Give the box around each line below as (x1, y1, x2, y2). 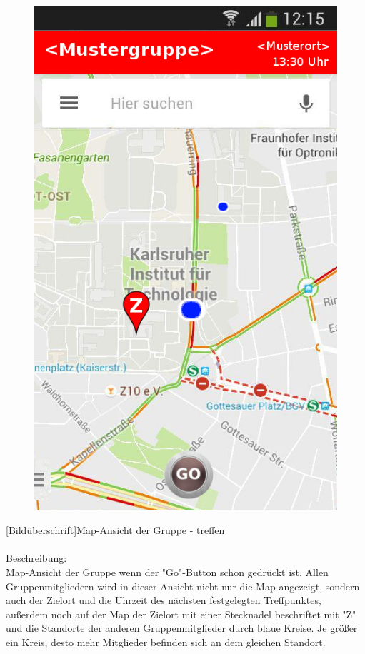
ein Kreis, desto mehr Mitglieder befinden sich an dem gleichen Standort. (6, 635, 326, 649)
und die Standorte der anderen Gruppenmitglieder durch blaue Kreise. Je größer (6, 620, 358, 635)
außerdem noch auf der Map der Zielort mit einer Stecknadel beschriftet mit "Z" (6, 606, 356, 621)
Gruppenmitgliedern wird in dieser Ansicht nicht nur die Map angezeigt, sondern (6, 578, 360, 593)
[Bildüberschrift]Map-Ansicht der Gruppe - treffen (6, 523, 225, 538)
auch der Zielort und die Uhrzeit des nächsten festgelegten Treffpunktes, (6, 593, 321, 608)
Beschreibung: (6, 550, 67, 565)
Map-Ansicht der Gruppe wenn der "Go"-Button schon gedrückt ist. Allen (6, 565, 329, 580)
